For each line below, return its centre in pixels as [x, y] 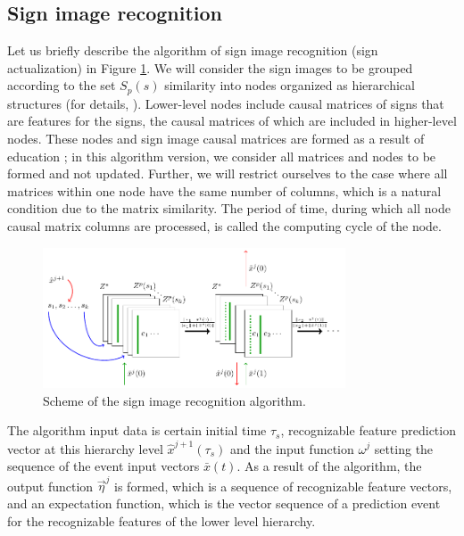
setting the [404, 448]
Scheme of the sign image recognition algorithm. [174, 400]
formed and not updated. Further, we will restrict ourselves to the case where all [228, 173]
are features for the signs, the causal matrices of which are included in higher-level [232, 121]
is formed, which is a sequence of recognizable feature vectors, [283, 486]
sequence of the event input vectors [104, 466]
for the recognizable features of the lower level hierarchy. [162, 520]
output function [50, 486]
